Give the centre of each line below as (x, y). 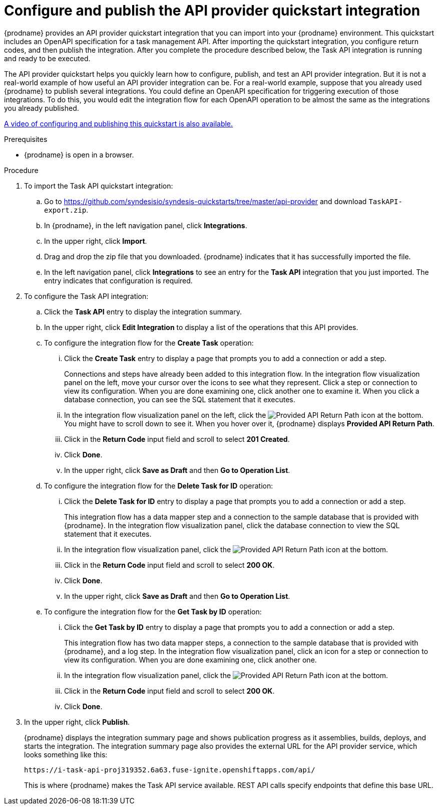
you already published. (42, 108)
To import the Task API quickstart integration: (99, 186)
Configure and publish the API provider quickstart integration (212, 11)
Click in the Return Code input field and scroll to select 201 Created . (177, 439)
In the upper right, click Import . (96, 241)
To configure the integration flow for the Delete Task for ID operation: (159, 486)
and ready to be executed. (47, 58)
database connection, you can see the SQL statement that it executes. (180, 399)
